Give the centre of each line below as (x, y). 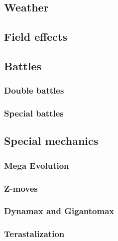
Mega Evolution (37, 165)
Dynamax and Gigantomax (59, 211)
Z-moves (21, 188)
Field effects (36, 37)
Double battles (34, 90)
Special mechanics (51, 141)
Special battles (34, 113)
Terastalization (34, 234)
